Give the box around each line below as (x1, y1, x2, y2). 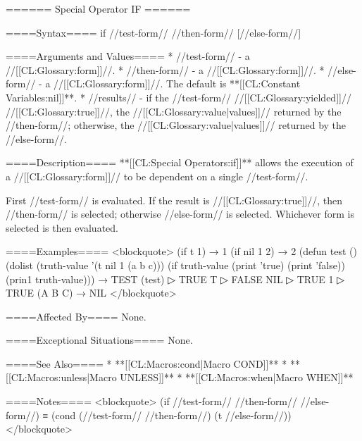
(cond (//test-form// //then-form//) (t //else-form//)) (51, 407, 292, 422)
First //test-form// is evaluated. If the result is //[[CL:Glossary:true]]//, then (6, 192, 343, 207)
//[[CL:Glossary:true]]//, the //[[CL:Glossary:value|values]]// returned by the (6, 104, 342, 118)
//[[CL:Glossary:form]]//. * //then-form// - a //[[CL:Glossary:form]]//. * (6, 62, 325, 77)
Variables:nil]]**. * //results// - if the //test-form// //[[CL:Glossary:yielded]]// (6, 89, 351, 104)
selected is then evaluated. (6, 220, 118, 235)
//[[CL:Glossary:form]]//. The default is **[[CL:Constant (54, 76, 301, 91)
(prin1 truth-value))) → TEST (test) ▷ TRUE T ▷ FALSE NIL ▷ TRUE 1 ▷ (6, 271, 344, 286)
